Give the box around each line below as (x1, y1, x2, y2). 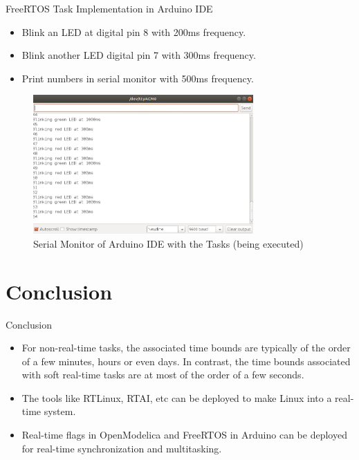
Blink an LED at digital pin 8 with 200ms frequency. (21, 24, 246, 39)
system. (44, 404, 76, 418)
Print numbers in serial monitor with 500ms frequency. (21, 71, 254, 85)
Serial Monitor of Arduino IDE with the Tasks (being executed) (33, 236, 304, 250)
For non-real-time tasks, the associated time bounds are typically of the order (21, 340, 351, 355)
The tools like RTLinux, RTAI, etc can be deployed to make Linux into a (21, 390, 332, 405)
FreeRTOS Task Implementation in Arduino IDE (6, 1, 213, 15)
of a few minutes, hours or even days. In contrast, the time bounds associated (21, 353, 351, 368)
